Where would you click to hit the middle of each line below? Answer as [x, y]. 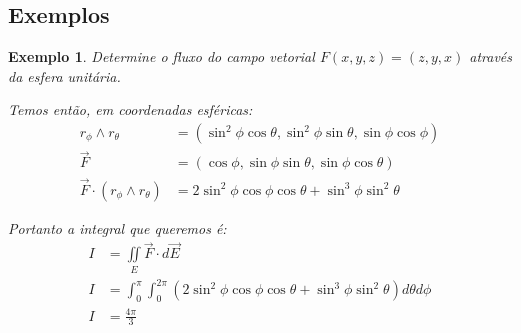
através [491, 56]
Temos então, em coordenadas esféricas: [130, 109]
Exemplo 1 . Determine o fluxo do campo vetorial [161, 56]
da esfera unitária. [64, 75]
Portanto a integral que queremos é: [117, 227]
